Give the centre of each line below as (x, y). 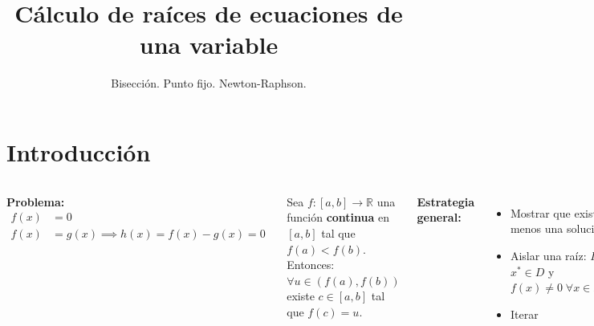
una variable (209, 45)
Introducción (79, 151)
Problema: (36, 201)
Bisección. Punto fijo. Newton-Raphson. (209, 83)
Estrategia (446, 201)
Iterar (524, 314)
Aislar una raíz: (548, 256)
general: (439, 217)
